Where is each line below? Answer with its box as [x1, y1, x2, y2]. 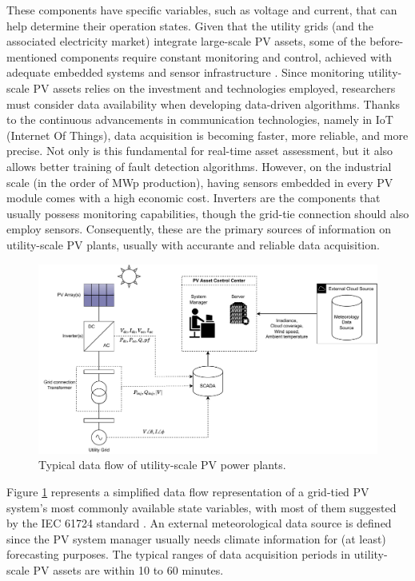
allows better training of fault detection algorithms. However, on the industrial [6, 157, 392, 174]
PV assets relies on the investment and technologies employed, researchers [33, 79, 396, 96]
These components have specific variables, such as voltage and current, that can [6, 2, 397, 18]
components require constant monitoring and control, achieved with [61, 48, 393, 65]
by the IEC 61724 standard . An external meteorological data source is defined [6, 515, 392, 531]
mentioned [6, 48, 58, 65]
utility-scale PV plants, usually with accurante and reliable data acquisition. [6, 236, 380, 253]
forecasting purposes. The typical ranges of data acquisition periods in [6, 546, 350, 563]
